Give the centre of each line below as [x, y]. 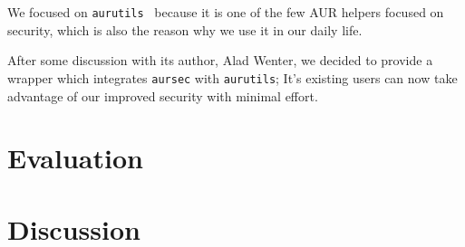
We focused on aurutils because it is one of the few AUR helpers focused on [226, 12]
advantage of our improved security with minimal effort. [163, 95]
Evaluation [75, 158]
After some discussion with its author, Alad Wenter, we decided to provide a [220, 60]
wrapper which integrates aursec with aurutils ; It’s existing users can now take [232, 77]
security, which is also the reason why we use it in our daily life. [185, 29]
